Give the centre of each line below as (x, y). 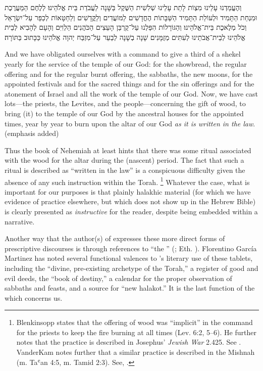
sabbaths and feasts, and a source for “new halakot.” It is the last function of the (130, 288)
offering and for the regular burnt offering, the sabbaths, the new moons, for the (129, 74)
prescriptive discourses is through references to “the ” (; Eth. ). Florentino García (131, 248)
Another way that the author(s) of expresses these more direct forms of (115, 238)
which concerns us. (34, 297)
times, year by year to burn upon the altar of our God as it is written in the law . (130, 123)
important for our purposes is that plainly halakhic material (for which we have (128, 191)
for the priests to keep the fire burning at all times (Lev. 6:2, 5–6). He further (136, 332)
